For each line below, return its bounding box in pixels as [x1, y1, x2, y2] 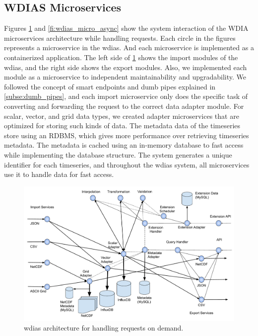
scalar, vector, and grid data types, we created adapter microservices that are [4, 110, 239, 121]
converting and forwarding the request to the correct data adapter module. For [4, 100, 244, 111]
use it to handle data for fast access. [4, 169, 114, 179]
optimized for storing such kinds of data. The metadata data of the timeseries [4, 120, 241, 131]
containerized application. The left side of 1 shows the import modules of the [4, 52, 238, 62]
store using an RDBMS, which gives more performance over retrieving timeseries [4, 130, 249, 140]
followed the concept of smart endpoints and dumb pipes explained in [4, 81, 216, 91]
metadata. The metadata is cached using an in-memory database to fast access [4, 140, 244, 150]
